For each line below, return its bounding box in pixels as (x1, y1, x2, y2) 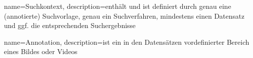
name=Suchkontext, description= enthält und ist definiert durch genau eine (4, 1, 231, 11)
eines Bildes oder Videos (4, 46, 78, 57)
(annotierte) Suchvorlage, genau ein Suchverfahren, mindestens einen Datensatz (4, 10, 245, 21)
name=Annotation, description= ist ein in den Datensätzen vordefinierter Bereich (4, 36, 250, 47)
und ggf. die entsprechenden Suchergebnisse (4, 20, 136, 30)
